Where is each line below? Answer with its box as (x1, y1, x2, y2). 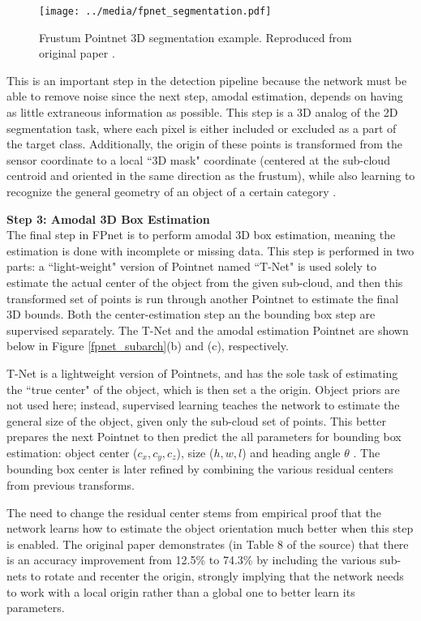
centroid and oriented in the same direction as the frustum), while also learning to (6, 167, 415, 184)
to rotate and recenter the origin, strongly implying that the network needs (30, 567, 404, 584)
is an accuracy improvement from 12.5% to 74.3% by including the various (6, 551, 376, 568)
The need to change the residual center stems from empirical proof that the (6, 503, 381, 520)
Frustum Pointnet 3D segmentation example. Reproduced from (39, 28, 352, 45)
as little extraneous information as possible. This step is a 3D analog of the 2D (6, 104, 398, 121)
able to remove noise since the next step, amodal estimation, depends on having (6, 88, 403, 105)
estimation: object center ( (6, 443, 138, 460)
